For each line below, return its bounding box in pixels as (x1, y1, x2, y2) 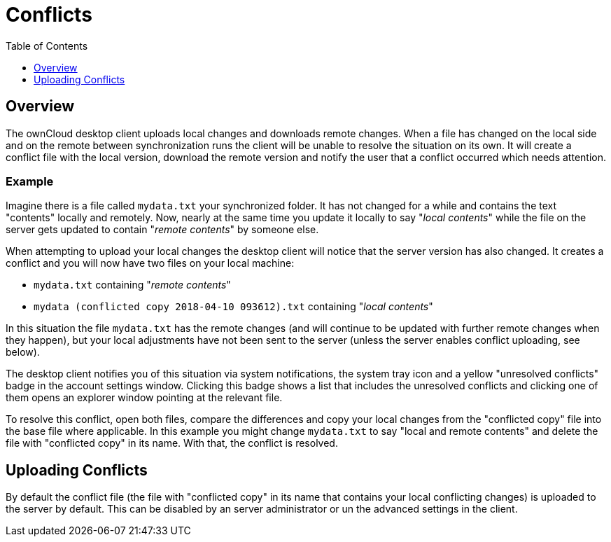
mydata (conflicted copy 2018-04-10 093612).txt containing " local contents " (34, 300, 433, 313)
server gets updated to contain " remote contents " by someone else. (6, 223, 319, 236)
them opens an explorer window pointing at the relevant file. (6, 391, 283, 404)
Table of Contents (6, 39, 88, 52)
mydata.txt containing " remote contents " (34, 279, 231, 291)
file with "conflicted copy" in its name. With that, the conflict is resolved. (6, 437, 338, 450)
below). (6, 346, 40, 359)
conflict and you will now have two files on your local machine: (6, 257, 295, 270)
